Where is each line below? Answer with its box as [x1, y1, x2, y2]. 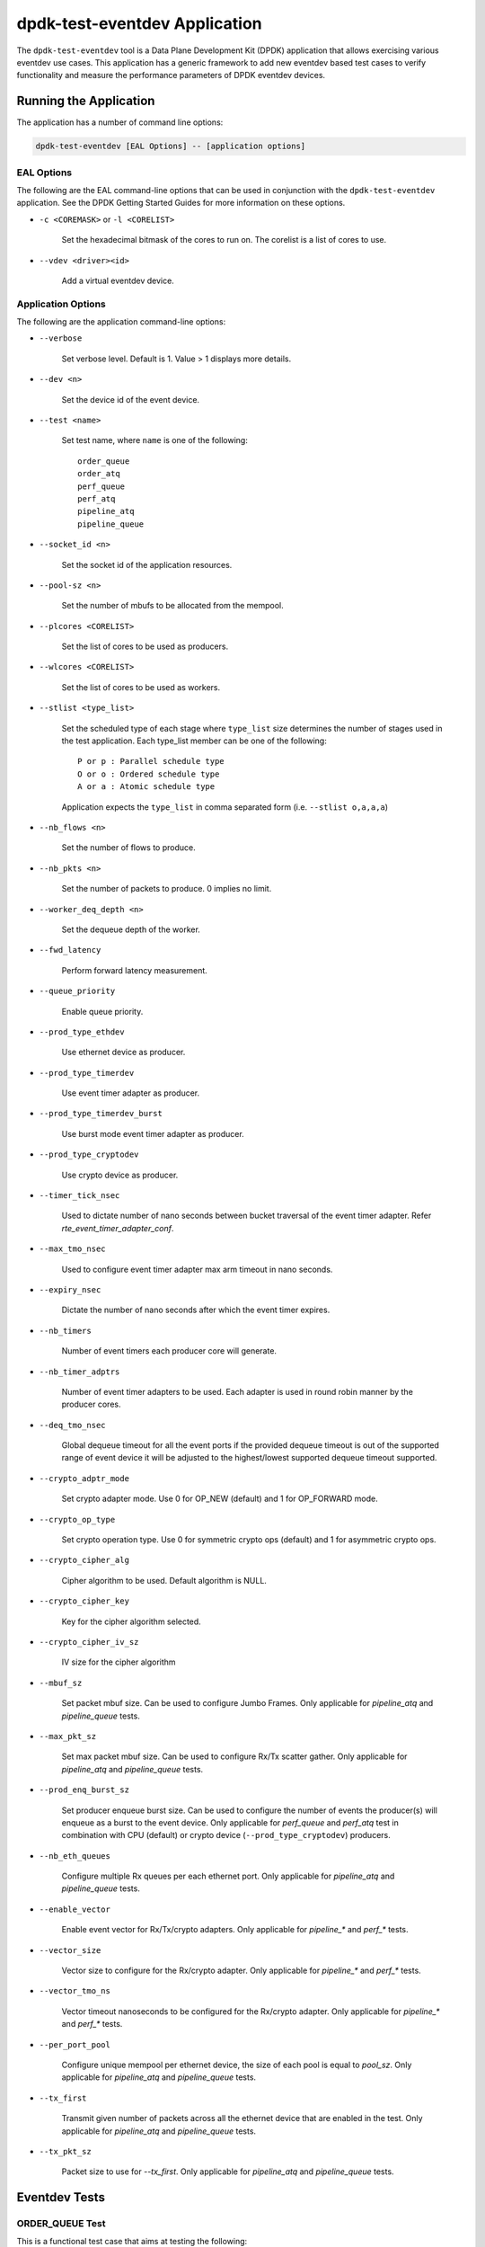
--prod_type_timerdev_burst [39, 1108, 163, 1119]
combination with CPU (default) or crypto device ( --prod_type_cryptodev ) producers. [61, 1830, 391, 1841]
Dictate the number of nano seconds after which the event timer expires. [61, 1304, 331, 1316]
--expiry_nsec [39, 1284, 101, 1294]
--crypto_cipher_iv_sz [39, 1637, 139, 1647]
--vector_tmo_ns [39, 1986, 111, 1996]
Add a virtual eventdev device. [61, 275, 174, 286]
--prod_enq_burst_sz [39, 1785, 130, 1795]
